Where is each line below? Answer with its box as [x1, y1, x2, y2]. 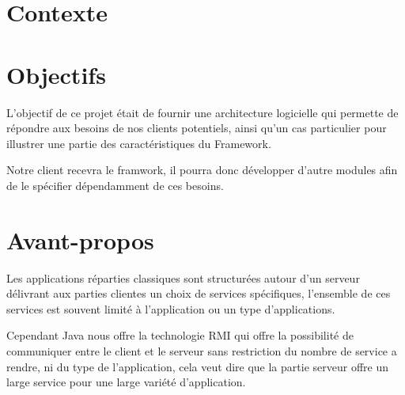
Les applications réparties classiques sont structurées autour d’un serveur [6, 269, 360, 286]
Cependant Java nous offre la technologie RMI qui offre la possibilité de [6, 327, 354, 344]
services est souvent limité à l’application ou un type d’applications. [6, 300, 335, 317]
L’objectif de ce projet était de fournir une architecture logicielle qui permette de [6, 104, 399, 120]
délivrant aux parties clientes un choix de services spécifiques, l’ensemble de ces [6, 285, 391, 302]
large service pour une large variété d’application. [6, 374, 246, 390]
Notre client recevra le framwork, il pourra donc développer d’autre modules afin [6, 161, 398, 178]
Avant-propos [6, 223, 154, 256]
